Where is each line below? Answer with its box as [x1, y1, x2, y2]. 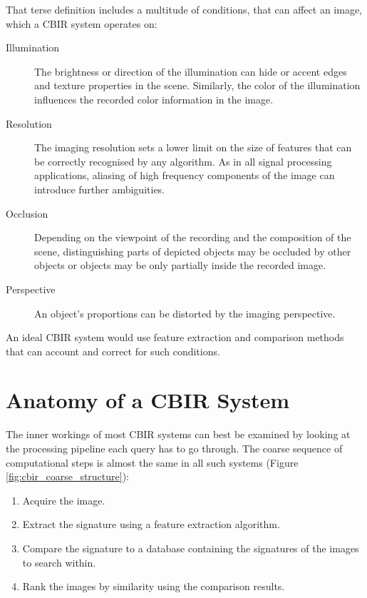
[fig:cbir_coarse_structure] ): [6, 469, 130, 484]
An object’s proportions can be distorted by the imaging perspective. [34, 305, 336, 320]
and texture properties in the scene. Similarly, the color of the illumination [34, 78, 361, 93]
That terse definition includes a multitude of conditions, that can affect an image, [6, 2, 362, 16]
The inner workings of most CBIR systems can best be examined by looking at [6, 427, 351, 442]
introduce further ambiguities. [34, 181, 165, 196]
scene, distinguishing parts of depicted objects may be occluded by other [34, 243, 351, 258]
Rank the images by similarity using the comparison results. [22, 579, 285, 594]
